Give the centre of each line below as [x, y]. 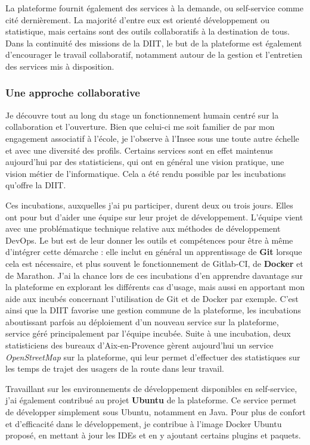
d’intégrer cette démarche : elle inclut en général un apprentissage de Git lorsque [154, 252]
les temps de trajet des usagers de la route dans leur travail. [115, 368]
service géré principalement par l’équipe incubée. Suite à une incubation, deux [148, 333]
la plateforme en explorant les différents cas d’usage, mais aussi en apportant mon [155, 287]
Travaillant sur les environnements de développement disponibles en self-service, [151, 388]
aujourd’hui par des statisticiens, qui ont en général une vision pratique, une [145, 162]
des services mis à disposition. [60, 66]
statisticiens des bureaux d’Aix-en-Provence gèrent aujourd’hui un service [139, 345]
